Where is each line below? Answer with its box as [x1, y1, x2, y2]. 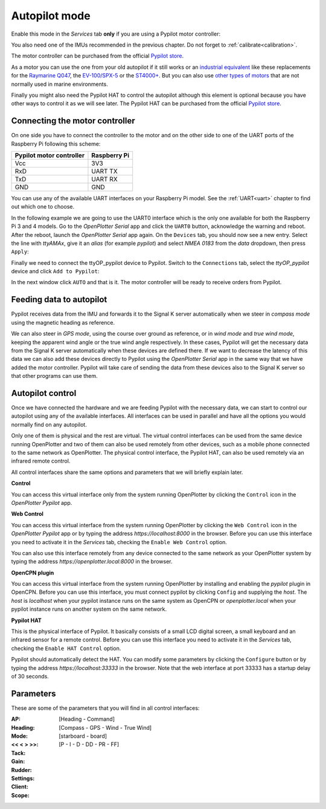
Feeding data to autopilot [11, 294, 107, 305]
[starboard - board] [59, 732, 107, 740]
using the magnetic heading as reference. [11, 319, 115, 326]
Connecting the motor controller [11, 115, 135, 126]
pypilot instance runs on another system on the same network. [11, 605, 167, 613]
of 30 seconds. [11, 672, 50, 680]
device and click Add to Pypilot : [11, 268, 100, 275]
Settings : [11, 775, 35, 782]
